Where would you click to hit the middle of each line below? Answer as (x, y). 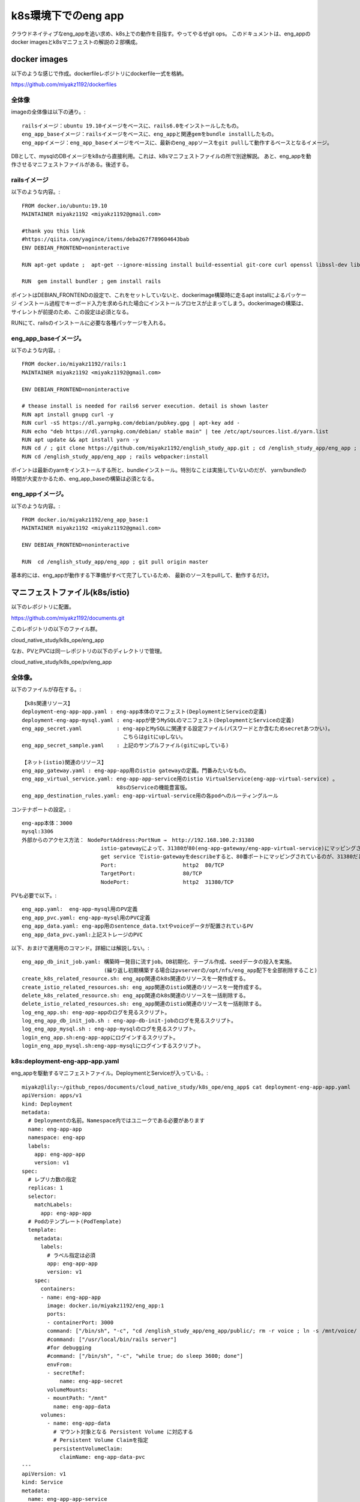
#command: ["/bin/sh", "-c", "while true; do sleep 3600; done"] (145, 1356)
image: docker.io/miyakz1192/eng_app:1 (106, 1306)
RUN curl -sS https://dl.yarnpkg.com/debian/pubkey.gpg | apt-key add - (131, 423)
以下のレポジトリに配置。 (43, 607)
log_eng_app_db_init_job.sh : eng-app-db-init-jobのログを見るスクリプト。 (129, 1021)
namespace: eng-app (56, 1138)
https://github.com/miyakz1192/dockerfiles (64, 85)
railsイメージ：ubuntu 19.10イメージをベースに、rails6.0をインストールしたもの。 (132, 126)
